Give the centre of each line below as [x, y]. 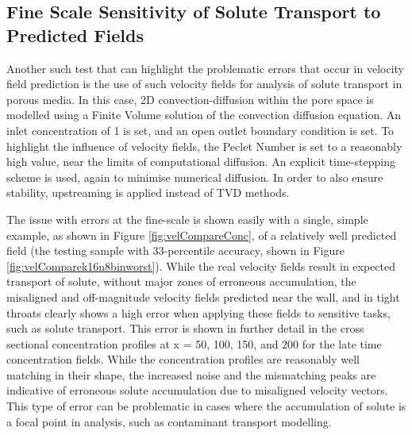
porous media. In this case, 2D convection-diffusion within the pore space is [190, 99]
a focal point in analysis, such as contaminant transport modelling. [169, 421]
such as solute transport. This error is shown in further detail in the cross [185, 328]
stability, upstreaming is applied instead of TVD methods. [148, 192]
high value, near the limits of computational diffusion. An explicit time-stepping [201, 162]
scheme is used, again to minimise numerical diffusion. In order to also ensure [195, 177]
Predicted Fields [75, 35]
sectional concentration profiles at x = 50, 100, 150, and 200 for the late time [194, 343]
